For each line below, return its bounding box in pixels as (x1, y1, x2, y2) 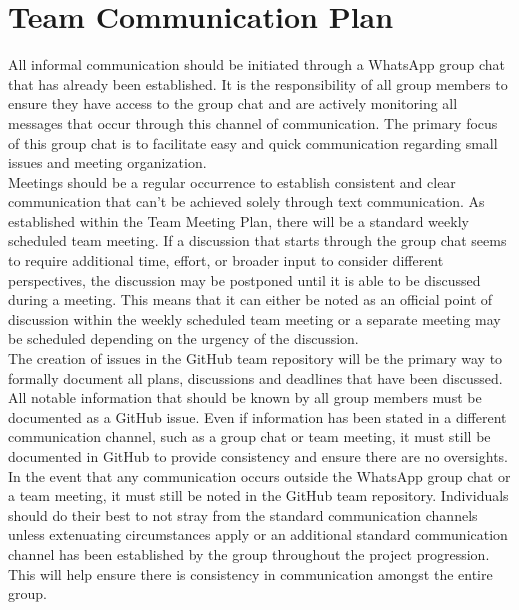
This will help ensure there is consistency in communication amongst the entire (8, 563, 493, 584)
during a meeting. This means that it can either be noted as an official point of (8, 289, 493, 310)
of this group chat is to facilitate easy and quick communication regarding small (8, 132, 498, 153)
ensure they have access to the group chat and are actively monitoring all (8, 93, 458, 114)
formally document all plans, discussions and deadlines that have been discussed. (8, 367, 503, 388)
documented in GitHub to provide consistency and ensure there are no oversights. (8, 446, 509, 466)
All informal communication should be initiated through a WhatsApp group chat (8, 54, 505, 75)
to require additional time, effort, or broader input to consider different (8, 250, 444, 271)
